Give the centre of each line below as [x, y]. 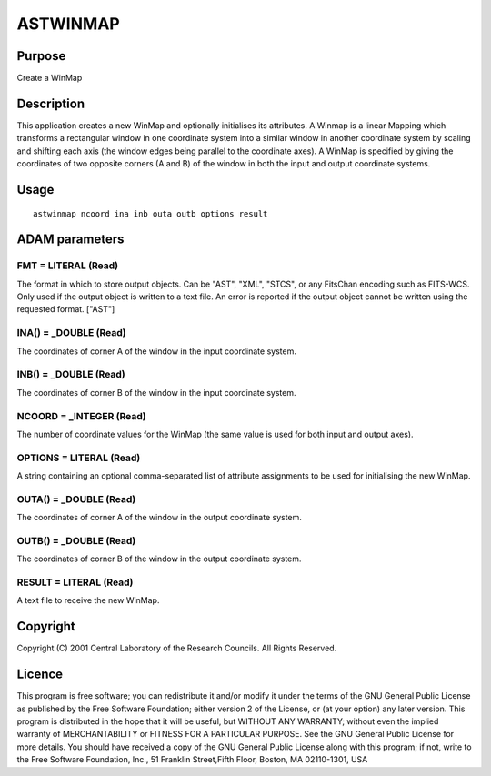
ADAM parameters [70, 240]
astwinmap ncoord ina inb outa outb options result [150, 213]
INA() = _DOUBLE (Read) [71, 333]
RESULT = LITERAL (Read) [75, 582]
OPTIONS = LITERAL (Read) [79, 458]
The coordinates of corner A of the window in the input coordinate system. [157, 351]
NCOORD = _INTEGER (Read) [81, 416]
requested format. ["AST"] [66, 309]
